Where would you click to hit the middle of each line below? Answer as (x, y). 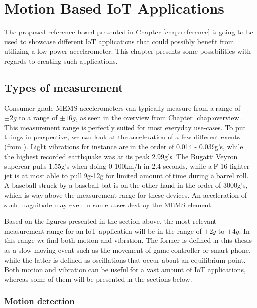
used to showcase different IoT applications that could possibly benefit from (119, 41)
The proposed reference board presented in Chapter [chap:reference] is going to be (129, 32)
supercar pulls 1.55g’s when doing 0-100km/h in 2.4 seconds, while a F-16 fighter (127, 166)
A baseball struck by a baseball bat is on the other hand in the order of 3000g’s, (126, 185)
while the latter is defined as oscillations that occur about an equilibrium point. (125, 259)
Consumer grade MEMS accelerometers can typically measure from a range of (123, 108)
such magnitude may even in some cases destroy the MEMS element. (109, 204)
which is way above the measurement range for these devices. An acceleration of (126, 195)
